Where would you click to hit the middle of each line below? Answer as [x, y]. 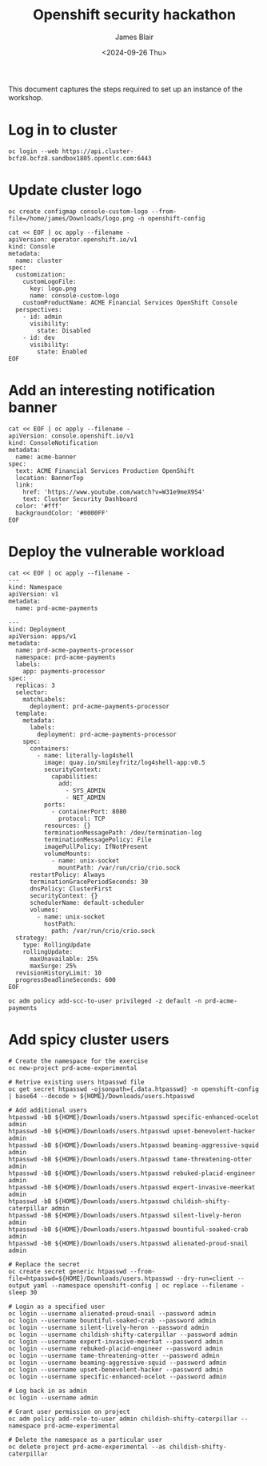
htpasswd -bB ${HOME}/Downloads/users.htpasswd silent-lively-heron [125, 1215]
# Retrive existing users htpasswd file [77, 1082]
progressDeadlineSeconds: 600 [66, 979]
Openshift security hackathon [134, 15]
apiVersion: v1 [34, 594]
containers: [49, 748]
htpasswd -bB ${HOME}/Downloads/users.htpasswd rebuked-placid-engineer [132, 1173]
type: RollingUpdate [57, 945]
